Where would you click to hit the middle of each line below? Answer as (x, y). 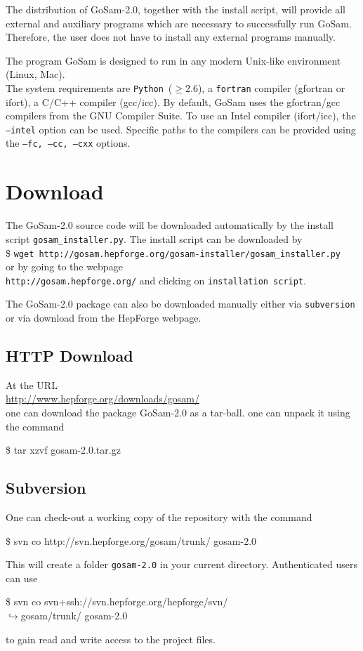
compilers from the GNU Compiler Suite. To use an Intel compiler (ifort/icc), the (181, 116)
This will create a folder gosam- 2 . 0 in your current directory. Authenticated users (181, 564)
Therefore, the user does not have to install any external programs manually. (171, 37)
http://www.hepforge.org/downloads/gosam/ (103, 399)
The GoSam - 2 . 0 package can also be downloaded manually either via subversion (180, 304)
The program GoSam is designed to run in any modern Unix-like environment (173, 60)
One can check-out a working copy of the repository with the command (159, 517)
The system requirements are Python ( (89, 87)
